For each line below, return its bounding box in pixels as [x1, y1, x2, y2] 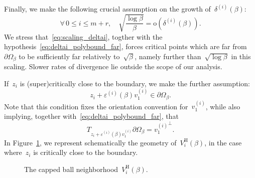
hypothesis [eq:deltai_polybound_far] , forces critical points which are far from [4, 41, 247, 52]
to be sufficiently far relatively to [19, 51, 120, 61]
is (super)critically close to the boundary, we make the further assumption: [20, 78, 250, 88]
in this [231, 51, 251, 61]
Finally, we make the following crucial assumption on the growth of [4, 4, 211, 14]
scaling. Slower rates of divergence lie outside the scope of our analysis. [4, 61, 222, 72]
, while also [205, 101, 240, 111]
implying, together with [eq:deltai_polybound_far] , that [4, 111, 179, 121]
